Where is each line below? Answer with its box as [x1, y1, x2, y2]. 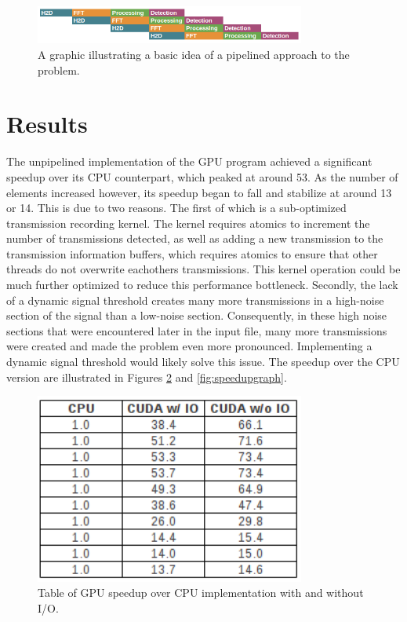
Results [6, 108, 88, 140]
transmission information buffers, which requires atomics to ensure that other [6, 245, 378, 262]
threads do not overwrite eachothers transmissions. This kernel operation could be [6, 261, 401, 277]
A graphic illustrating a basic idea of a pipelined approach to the [38, 46, 350, 62]
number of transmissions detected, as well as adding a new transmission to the [6, 230, 383, 247]
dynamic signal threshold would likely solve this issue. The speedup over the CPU [6, 353, 400, 370]
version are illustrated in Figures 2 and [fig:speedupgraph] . [6, 368, 287, 385]
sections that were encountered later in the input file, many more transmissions [6, 322, 387, 338]
